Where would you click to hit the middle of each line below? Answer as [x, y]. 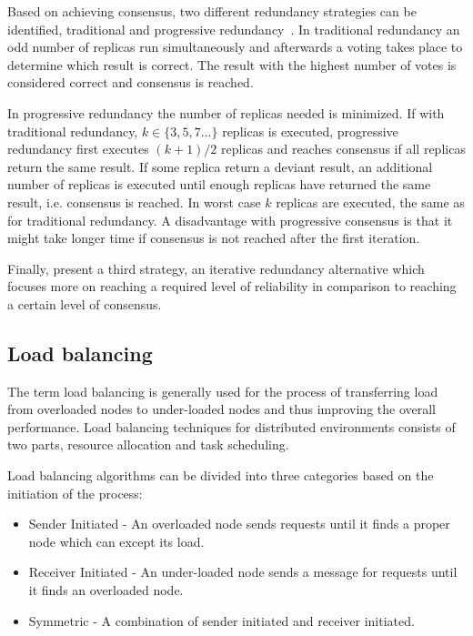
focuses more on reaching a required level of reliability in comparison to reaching [232, 286]
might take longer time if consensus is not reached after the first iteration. [214, 238]
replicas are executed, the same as [370, 202]
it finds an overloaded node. [106, 590]
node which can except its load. [116, 541]
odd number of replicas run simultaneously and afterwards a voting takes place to [235, 47]
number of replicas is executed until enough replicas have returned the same [219, 184]
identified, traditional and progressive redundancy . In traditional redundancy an [234, 29]
